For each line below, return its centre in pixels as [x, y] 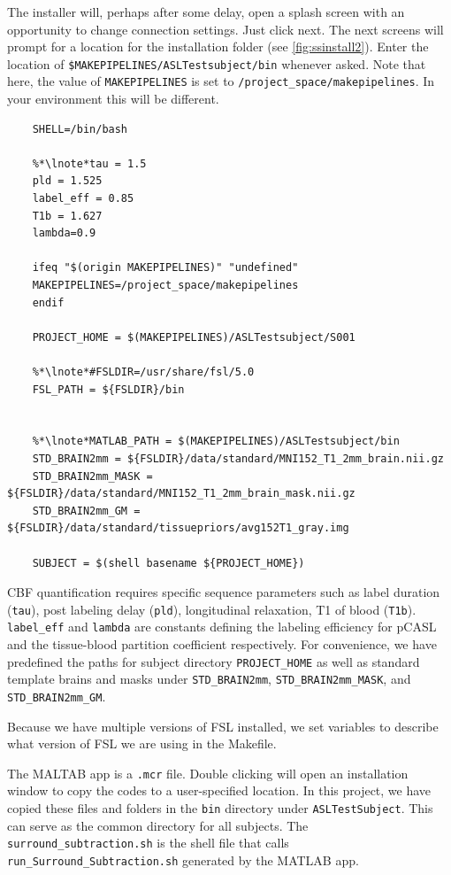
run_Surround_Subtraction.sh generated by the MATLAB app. [183, 860]
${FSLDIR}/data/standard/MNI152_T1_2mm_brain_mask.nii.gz [181, 494]
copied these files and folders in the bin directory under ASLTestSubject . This [220, 808]
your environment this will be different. [113, 99]
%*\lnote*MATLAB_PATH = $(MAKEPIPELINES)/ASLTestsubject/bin [216, 441]
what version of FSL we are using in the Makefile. [142, 743]
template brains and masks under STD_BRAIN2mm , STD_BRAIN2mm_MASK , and [209, 679]
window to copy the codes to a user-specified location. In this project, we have [219, 790]
